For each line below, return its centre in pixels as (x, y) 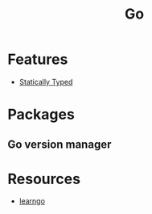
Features (38, 59)
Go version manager (60, 144)
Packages (41, 115)
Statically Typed (46, 82)
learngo (32, 201)
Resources (44, 179)
